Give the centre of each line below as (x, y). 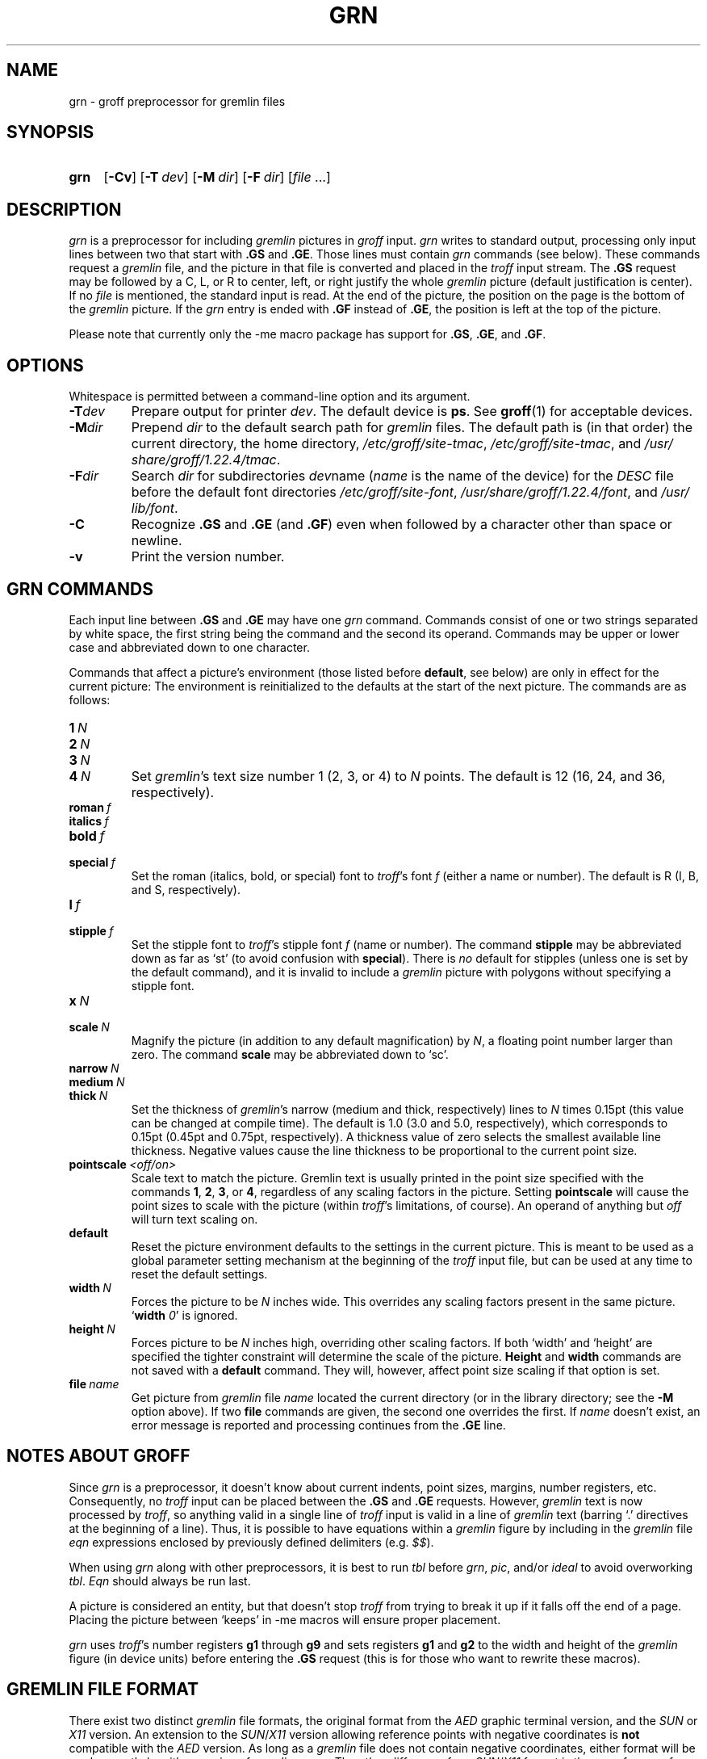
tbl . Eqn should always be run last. (160, 1581)
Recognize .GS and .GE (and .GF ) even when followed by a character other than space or (402, 525)
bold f (87, 835)
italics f (89, 821)
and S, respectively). (186, 889)
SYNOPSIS (50, 132)
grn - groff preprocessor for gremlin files (177, 101)
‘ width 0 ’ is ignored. (184, 1315)
